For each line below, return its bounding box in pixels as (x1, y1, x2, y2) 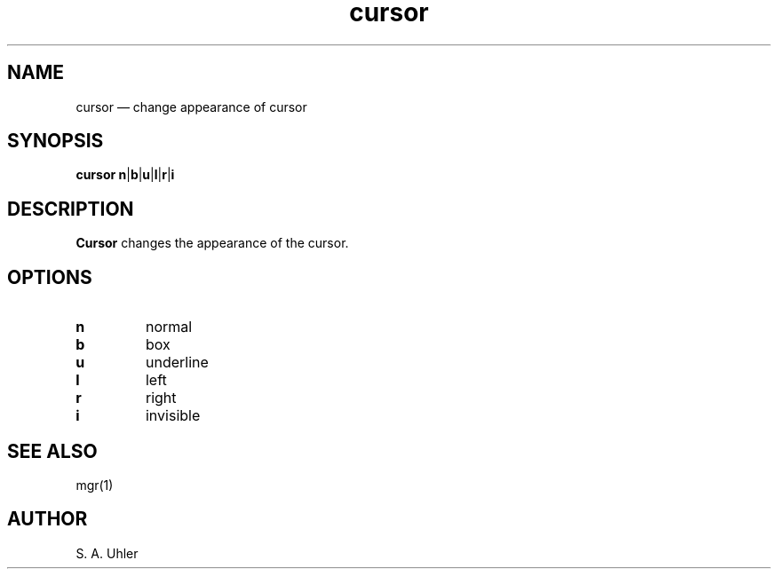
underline (145, 353, 209, 372)
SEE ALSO (7, 439, 98, 462)
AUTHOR (7, 508, 88, 531)
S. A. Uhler (75, 545, 139, 561)
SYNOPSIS (7, 130, 104, 153)
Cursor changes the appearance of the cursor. (75, 235, 349, 251)
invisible (145, 406, 201, 425)
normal (145, 318, 193, 336)
